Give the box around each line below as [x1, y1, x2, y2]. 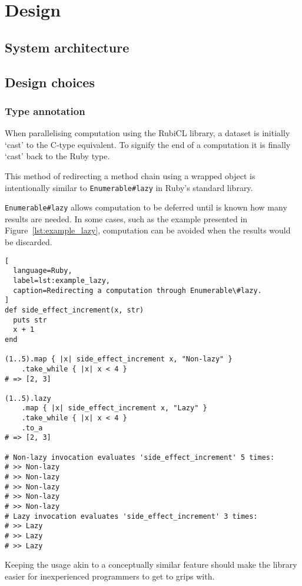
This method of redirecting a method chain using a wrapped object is [5, 169, 255, 182]
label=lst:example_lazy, [13, 276, 110, 285]
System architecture [5, 38, 130, 56]
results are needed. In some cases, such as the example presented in [5, 212, 248, 225]
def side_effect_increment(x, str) [5, 305, 144, 314]
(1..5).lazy [5, 394, 51, 403]
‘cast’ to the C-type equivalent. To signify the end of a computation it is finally [5, 138, 291, 150]
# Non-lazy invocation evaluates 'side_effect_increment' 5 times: [5, 453, 275, 462]
